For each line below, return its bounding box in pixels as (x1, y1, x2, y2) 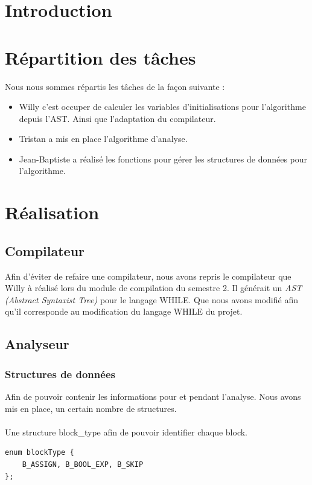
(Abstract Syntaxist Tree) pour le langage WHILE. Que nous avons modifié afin (5, 293, 298, 306)
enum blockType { (5, 448, 74, 457)
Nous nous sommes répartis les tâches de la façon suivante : (5, 80, 225, 92)
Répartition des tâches (5, 45, 196, 69)
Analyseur (5, 335, 69, 353)
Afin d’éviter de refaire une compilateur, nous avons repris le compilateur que (5, 269, 291, 282)
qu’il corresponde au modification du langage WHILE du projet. (5, 305, 243, 318)
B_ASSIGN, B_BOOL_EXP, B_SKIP (22, 460, 144, 469)
